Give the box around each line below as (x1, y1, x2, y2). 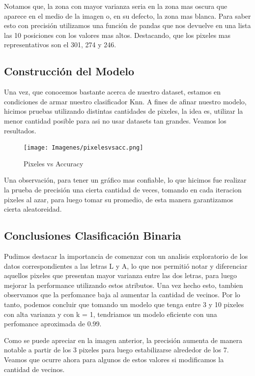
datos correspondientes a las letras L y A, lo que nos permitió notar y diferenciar (4, 260, 248, 271)
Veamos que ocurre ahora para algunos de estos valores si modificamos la (4, 354, 224, 364)
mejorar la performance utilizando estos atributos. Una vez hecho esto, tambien (4, 280, 243, 290)
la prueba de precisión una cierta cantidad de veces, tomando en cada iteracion (4, 184, 242, 194)
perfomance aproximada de (4, 318, 85, 329)
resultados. (4, 125, 36, 135)
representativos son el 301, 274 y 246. (4, 39, 116, 50)
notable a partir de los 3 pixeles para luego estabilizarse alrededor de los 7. (4, 345, 229, 355)
